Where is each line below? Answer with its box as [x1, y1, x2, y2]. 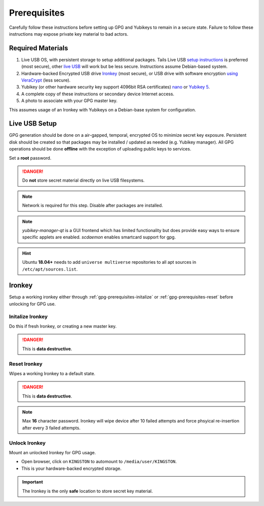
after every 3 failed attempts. [22, 425, 81, 431]
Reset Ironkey [9, 360, 43, 367]
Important [22, 479, 44, 485]
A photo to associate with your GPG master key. [21, 98, 117, 104]
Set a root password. [9, 155, 51, 161]
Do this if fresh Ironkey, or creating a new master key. [9, 323, 117, 329]
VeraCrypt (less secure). [21, 77, 71, 83]
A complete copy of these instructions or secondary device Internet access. [21, 91, 175, 97]
